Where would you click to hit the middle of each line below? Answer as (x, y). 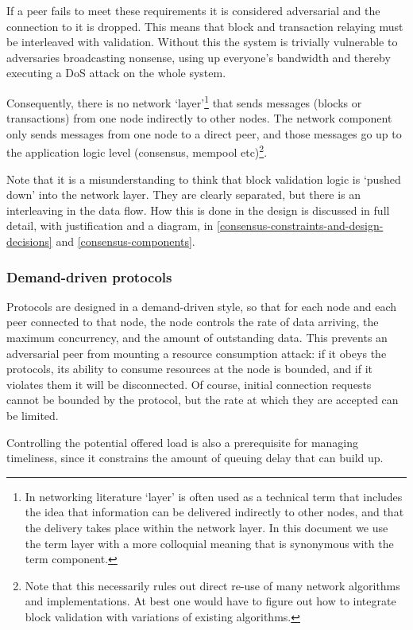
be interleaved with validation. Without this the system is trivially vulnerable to (202, 42)
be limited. (33, 415)
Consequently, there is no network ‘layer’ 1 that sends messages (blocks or (184, 101)
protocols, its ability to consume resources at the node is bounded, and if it (190, 369)
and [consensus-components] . (125, 241)
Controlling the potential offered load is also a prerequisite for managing (183, 442)
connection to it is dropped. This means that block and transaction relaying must (205, 26)
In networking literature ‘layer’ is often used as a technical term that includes (214, 496)
